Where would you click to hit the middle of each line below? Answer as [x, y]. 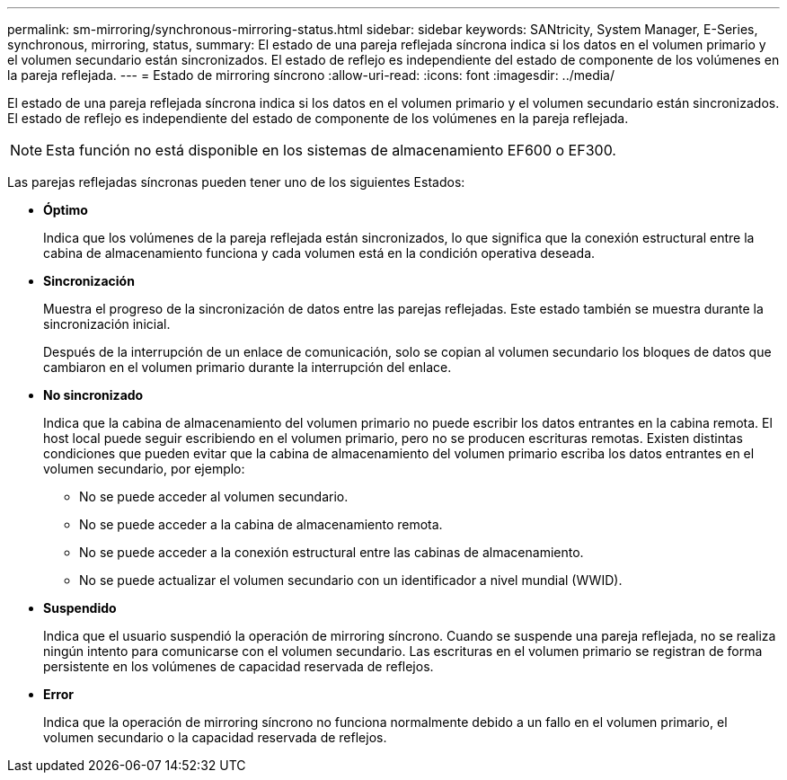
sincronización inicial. [107, 324]
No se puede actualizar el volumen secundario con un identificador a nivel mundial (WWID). [351, 580]
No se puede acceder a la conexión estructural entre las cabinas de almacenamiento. [332, 552]
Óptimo [66, 210]
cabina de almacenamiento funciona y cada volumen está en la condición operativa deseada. [319, 253]
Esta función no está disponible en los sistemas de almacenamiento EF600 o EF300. [331, 150]
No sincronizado [93, 395]
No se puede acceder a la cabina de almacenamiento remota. [261, 524]
